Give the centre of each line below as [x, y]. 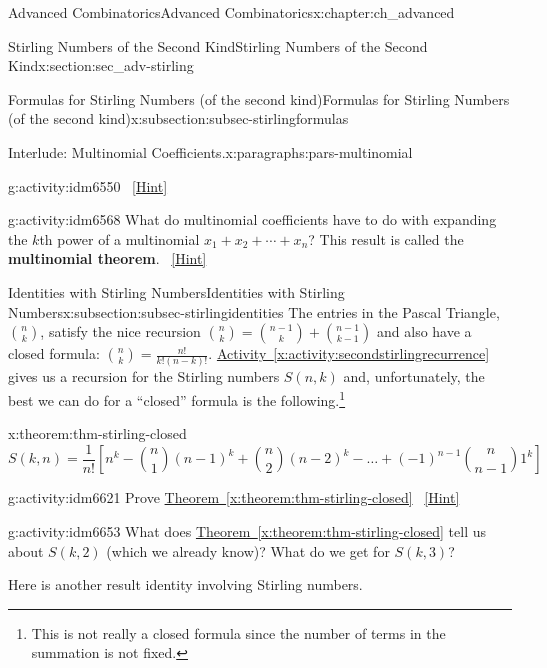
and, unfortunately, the [414, 376]
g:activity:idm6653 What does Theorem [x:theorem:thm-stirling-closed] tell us [247, 530]
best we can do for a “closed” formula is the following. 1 [177, 398]
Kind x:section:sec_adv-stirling [101, 65]
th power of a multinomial [119, 238]
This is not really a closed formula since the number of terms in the [238, 632]
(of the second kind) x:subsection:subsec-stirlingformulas [178, 118]
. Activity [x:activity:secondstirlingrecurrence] [349, 353]
